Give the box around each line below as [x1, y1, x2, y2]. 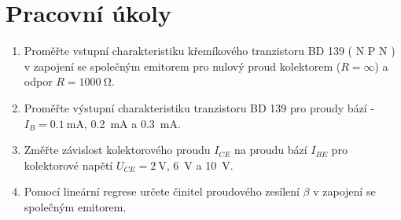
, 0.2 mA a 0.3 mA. [84, 115, 181, 131]
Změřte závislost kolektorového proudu [24, 141, 211, 158]
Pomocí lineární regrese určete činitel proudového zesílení [24, 183, 300, 200]
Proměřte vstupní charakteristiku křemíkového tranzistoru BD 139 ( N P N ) [24, 42, 395, 59]
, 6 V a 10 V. [166, 156, 234, 173]
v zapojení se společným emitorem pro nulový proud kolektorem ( [24, 57, 341, 74]
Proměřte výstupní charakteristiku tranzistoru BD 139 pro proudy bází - [24, 99, 375, 115]
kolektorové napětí [24, 156, 113, 173]
